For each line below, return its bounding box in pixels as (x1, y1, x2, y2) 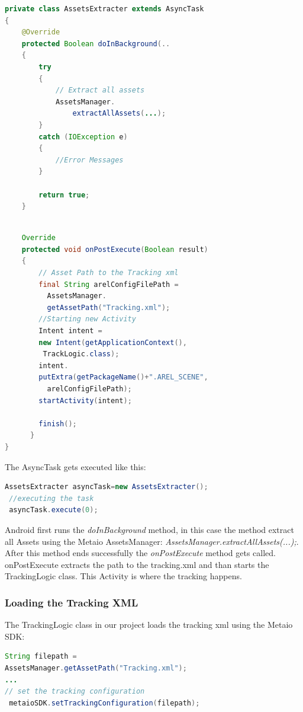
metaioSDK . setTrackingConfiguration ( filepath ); (9, 698, 200, 707)
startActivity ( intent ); (38, 396, 132, 405)
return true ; (38, 190, 90, 199)
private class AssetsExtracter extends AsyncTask (5, 5, 204, 13)
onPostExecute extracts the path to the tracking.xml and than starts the (5, 558, 269, 570)
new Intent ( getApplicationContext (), (38, 338, 187, 347)
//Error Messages (55, 155, 124, 164)
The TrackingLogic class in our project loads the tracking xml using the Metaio (5, 618, 293, 631)
